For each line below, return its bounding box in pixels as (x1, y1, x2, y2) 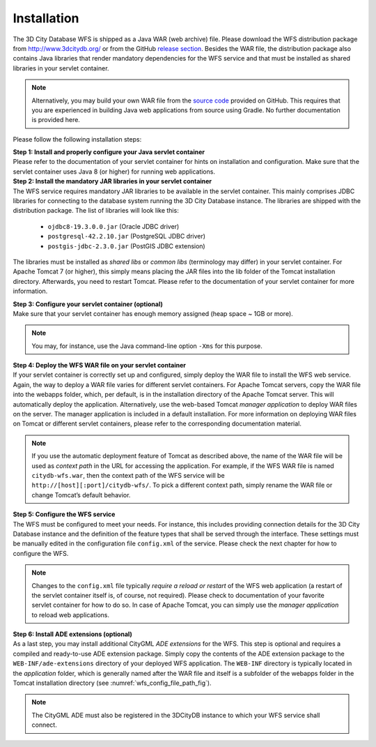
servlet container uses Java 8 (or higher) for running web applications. (13, 167, 216, 176)
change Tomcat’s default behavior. (31, 490, 131, 499)
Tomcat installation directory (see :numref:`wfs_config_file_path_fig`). (13, 679, 212, 687)
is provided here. (31, 116, 80, 124)
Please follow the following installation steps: (13, 135, 142, 143)
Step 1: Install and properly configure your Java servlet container (13, 148, 205, 156)
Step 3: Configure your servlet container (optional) (13, 300, 163, 308)
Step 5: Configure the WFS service (13, 510, 116, 519)
